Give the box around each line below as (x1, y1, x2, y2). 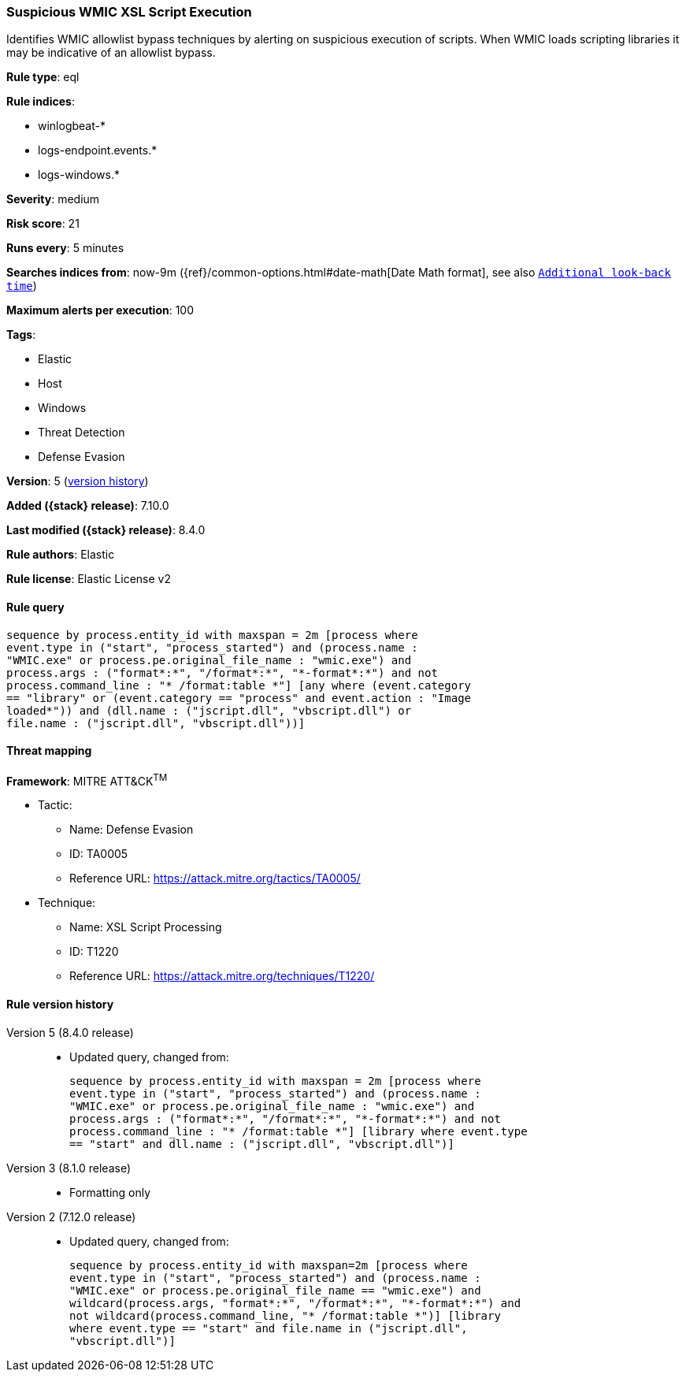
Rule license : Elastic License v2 (6, 572, 171, 586)
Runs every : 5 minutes (6, 241, 124, 255)
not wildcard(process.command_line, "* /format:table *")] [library (69, 1309, 501, 1322)
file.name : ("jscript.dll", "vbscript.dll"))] (6, 716, 306, 730)
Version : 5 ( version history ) (6, 474, 149, 488)
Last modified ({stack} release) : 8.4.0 (6, 523, 206, 537)
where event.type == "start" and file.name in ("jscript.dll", (69, 1321, 468, 1335)
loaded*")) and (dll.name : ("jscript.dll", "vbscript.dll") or (6, 704, 412, 717)
